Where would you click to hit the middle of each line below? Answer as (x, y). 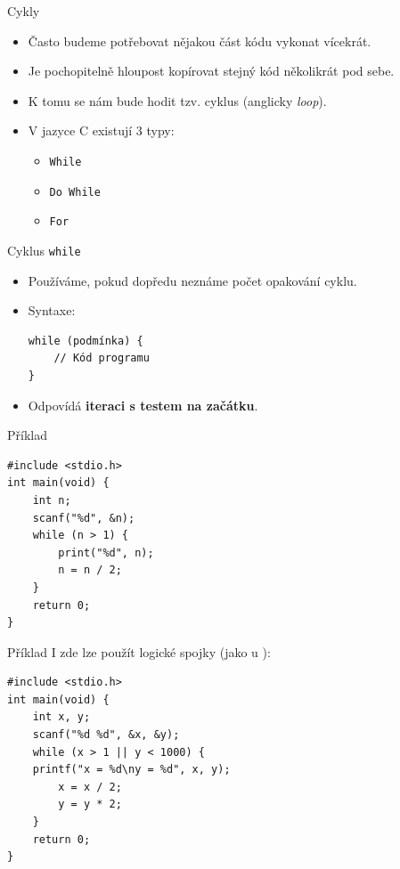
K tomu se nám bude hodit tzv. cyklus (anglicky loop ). (177, 100)
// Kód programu (102, 358)
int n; (52, 500)
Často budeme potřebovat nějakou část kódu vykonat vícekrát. (200, 41)
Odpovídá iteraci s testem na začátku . (143, 405)
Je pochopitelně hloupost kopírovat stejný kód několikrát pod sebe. (211, 71)
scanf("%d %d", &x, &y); (106, 735)
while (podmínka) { (86, 341)
